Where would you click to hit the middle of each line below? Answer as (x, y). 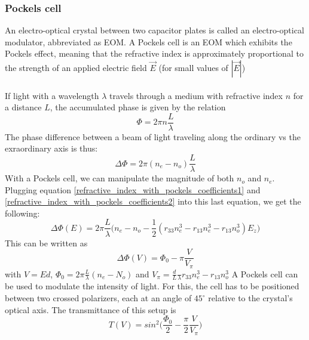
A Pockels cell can (265, 273)
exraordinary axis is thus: (51, 148)
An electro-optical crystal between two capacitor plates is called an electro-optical (154, 30)
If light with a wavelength (52, 95)
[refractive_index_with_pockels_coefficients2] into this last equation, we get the (153, 201)
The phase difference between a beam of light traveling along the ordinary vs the (153, 136)
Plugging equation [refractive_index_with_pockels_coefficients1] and (133, 189)
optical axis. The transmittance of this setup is (91, 309)
